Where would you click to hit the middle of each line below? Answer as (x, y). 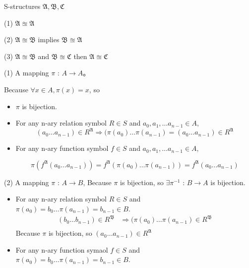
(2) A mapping (27, 182)
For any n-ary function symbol (62, 148)
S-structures (22, 6)
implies (49, 39)
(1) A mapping (27, 73)
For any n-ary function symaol (62, 249)
